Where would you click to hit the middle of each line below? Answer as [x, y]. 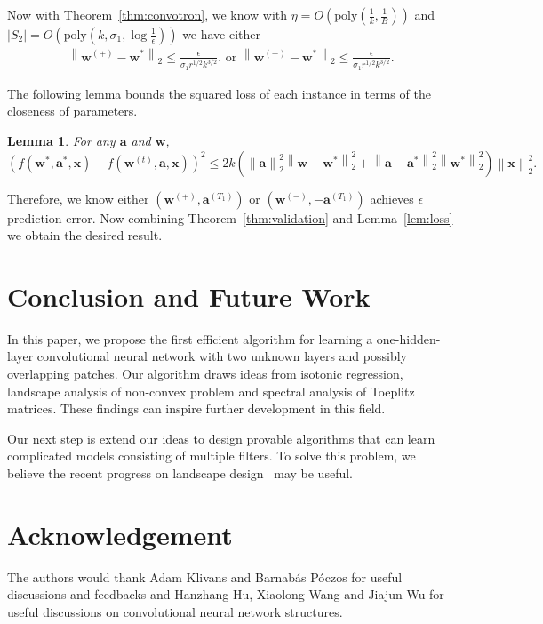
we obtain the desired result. [85, 235]
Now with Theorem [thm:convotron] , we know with [148, 14]
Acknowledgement [120, 534]
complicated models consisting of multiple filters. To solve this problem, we [212, 456]
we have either [222, 34]
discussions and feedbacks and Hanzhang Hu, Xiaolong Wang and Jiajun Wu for [226, 594]
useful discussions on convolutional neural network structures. [175, 611]
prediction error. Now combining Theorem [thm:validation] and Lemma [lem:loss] [230, 217]
